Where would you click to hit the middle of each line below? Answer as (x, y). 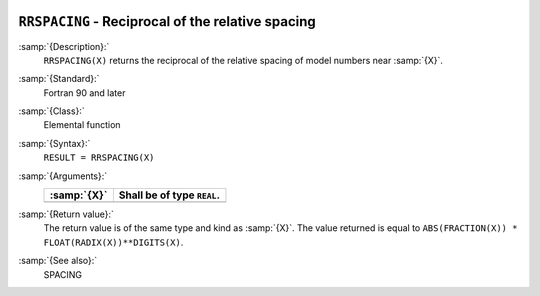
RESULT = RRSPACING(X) (99, 158)
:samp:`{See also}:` (58, 261)
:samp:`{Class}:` (51, 111)
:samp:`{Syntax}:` (54, 143)
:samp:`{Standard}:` (59, 79)
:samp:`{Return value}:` (66, 214)
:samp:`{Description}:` (64, 46)
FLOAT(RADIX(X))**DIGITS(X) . (113, 242)
